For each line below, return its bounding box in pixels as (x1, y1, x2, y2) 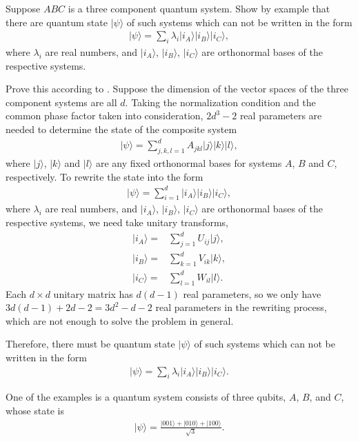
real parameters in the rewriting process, (155, 300, 327, 314)
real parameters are (239, 108, 322, 123)
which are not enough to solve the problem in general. (6, 313, 234, 328)
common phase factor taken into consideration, (6, 108, 203, 123)
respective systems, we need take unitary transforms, (6, 215, 228, 230)
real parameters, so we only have (183, 286, 321, 301)
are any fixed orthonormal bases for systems (95, 155, 282, 170)
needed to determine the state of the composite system (6, 121, 237, 136)
